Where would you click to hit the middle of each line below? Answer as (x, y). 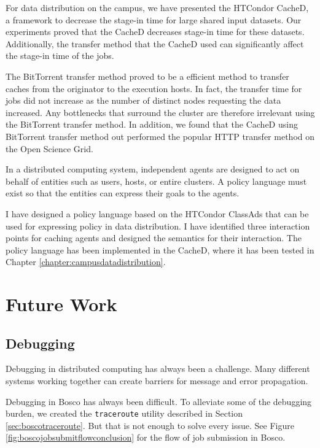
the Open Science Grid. (49, 148)
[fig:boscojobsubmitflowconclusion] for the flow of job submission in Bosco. (146, 437)
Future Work (61, 304)
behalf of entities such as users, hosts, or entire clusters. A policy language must (156, 181)
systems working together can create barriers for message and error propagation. (157, 381)
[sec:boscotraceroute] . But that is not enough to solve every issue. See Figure (150, 425)
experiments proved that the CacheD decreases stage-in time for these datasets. (155, 32)
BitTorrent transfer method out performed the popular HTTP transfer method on (160, 136)
